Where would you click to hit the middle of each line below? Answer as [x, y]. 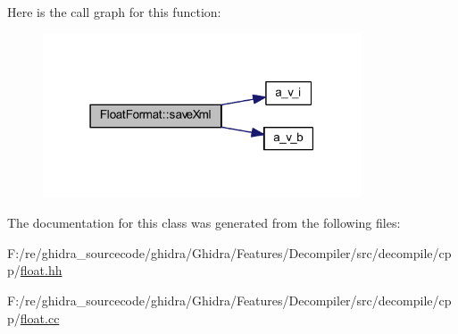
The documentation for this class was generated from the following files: [204, 223]
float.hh [41, 270]
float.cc [40, 317]
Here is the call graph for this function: [114, 12]
